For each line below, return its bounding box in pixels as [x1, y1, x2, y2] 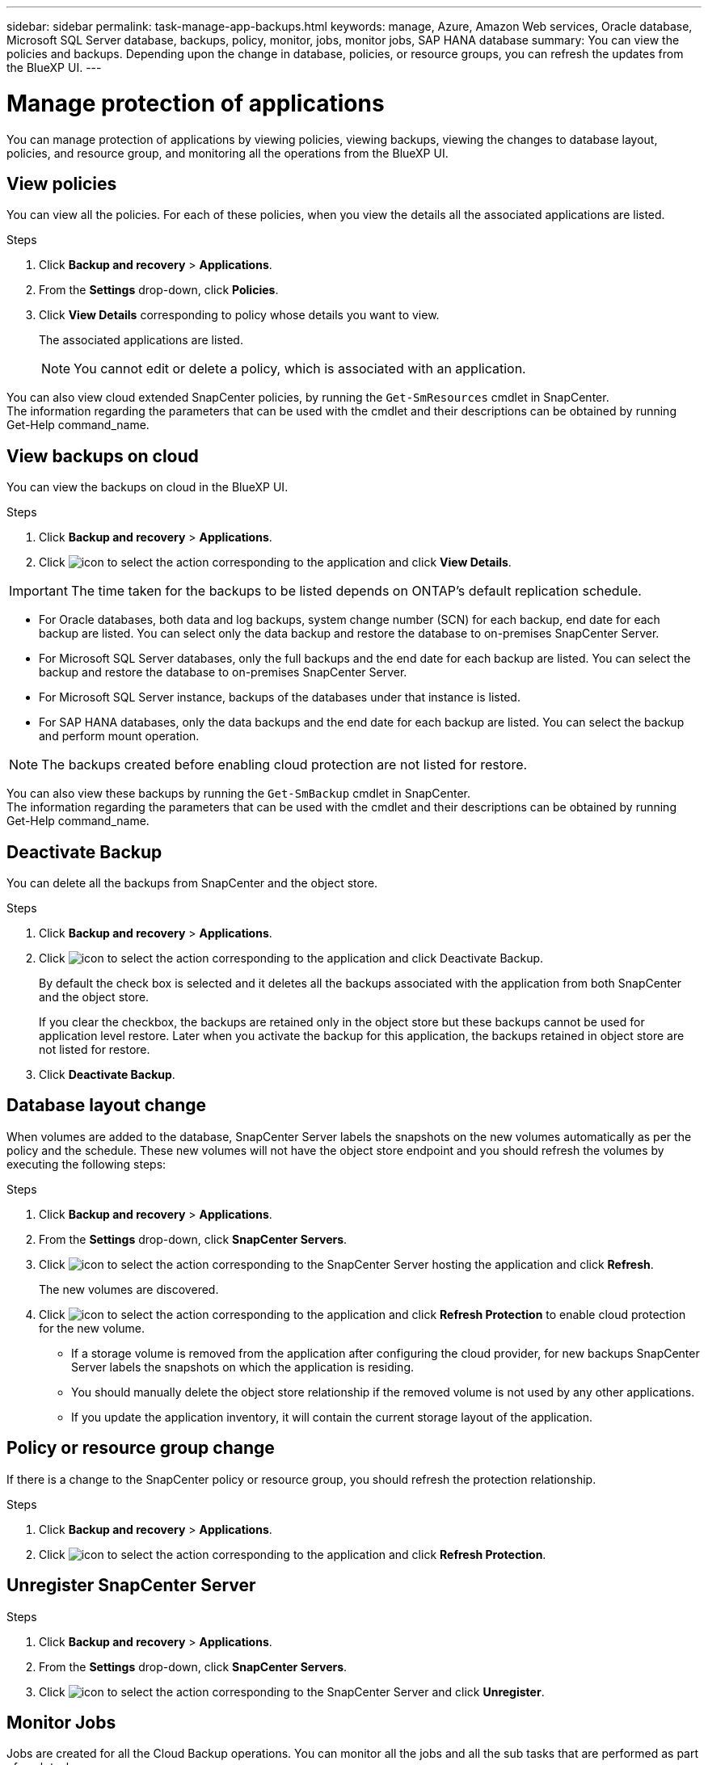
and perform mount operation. [39, 729, 200, 743]
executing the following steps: [6, 1156, 166, 1171]
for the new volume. [39, 1321, 145, 1335]
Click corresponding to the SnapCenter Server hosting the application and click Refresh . [39, 1257, 654, 1271]
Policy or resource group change [6, 1438, 275, 1459]
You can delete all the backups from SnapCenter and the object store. [6, 876, 378, 891]
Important [9, 583, 68, 600]
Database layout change [6, 1095, 207, 1116]
